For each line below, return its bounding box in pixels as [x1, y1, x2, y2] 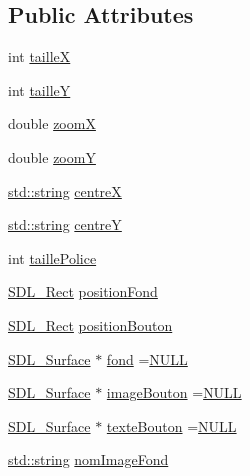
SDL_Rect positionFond [8, 281, 158, 302]
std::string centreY [8, 214, 122, 235]
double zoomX [8, 113, 96, 134]
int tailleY [8, 79, 71, 100]
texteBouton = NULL [106, 415, 237, 436]
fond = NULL [106, 348, 188, 369]
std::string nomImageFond [8, 449, 169, 470]
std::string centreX [8, 180, 122, 201]
